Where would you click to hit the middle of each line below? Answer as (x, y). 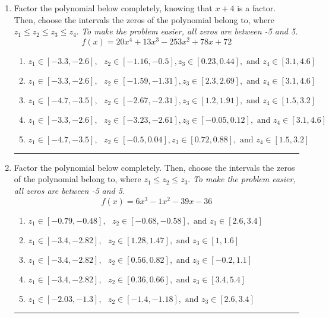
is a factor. (257, 8)
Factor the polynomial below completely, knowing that (113, 8)
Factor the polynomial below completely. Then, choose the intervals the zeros (154, 167)
